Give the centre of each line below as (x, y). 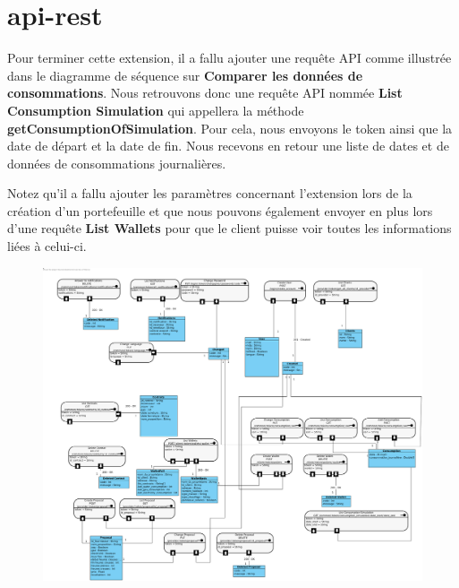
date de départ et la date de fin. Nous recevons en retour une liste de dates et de (228, 146)
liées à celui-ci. (47, 246)
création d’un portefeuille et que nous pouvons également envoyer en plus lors (220, 210)
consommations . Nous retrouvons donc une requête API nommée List (205, 93)
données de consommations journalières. (117, 163)
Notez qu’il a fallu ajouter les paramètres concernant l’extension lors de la (210, 193)
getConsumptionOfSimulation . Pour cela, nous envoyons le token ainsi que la (230, 128)
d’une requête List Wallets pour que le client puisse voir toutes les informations (229, 228)
